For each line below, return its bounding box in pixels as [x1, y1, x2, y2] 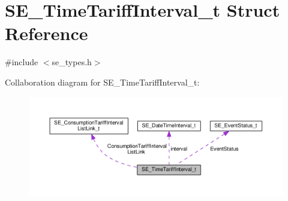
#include [5, 56, 38, 68]
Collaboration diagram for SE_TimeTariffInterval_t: [5, 75, 200, 88]
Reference [5, 21, 88, 45]
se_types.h [52, 56, 92, 68]
